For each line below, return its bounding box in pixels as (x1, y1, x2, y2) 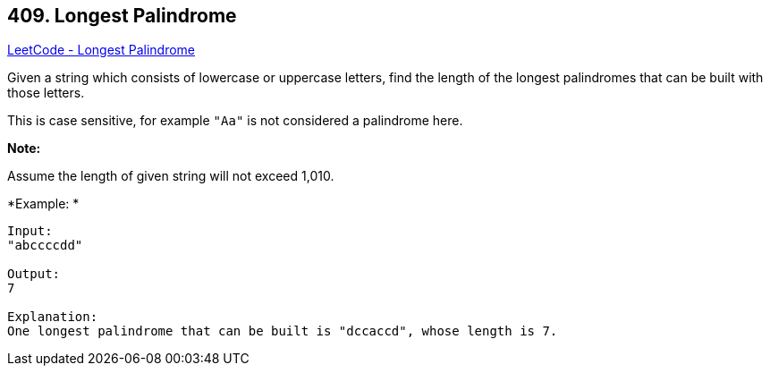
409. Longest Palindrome (7, 4, 237, 27)
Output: (7, 267, 61, 282)
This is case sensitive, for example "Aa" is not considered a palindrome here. (7, 113, 463, 129)
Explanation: (7, 309, 98, 325)
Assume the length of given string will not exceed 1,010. (7, 168, 334, 184)
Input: (7, 224, 53, 239)
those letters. (7, 85, 85, 101)
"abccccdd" (7, 238, 83, 253)
